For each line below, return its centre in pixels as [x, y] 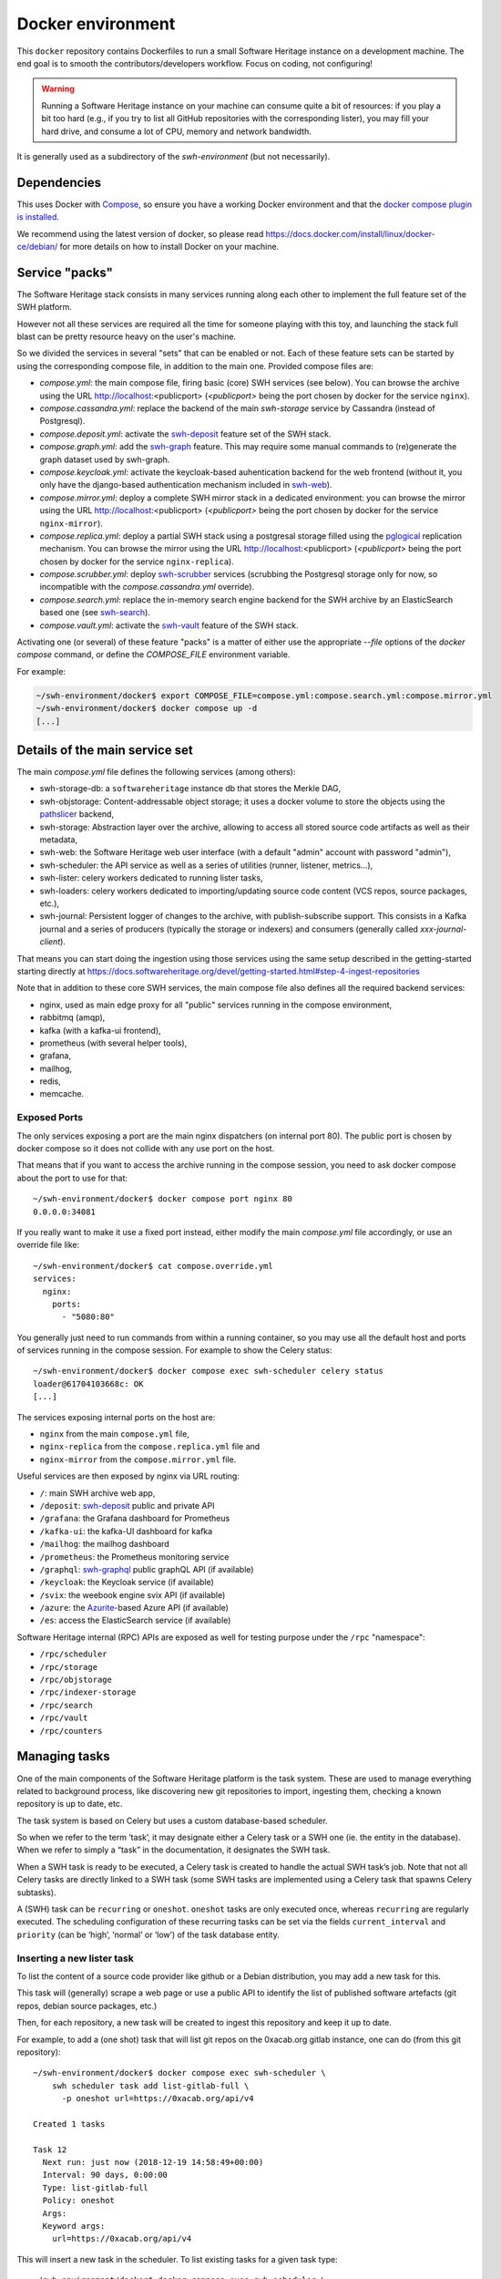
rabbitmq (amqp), [72, 1017]
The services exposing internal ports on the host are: [116, 1417]
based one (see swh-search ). [95, 613]
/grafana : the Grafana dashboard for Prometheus [135, 1519]
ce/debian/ [37, 246]
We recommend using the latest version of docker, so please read [140, 233]
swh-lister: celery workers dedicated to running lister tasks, [151, 878]
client [50, 942]
